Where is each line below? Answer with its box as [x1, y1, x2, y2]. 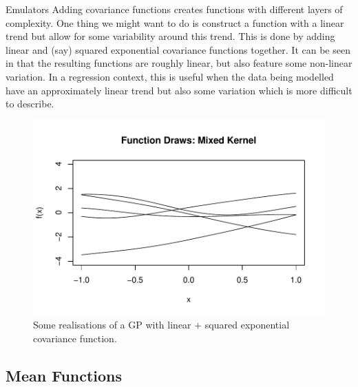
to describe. [6, 96, 54, 111]
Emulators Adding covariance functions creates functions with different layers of [6, 2, 343, 16]
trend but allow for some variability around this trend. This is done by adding [6, 29, 335, 43]
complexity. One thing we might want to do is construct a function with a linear [6, 15, 344, 30]
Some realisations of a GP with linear [33, 317, 191, 331]
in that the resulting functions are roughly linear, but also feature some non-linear [6, 56, 352, 70]
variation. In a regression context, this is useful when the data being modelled [6, 69, 334, 83]
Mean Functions [6, 364, 123, 386]
